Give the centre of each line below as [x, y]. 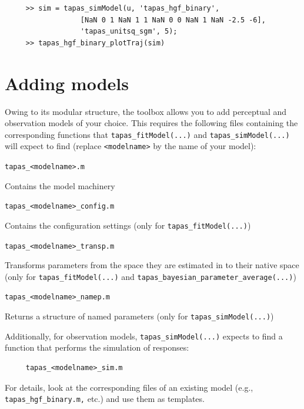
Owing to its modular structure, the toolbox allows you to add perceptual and [146, 111]
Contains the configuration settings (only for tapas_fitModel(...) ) [128, 225]
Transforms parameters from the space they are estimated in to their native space [152, 265]
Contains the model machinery [60, 185]
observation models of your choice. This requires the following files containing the [151, 123]
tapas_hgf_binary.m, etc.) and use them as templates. [105, 399]
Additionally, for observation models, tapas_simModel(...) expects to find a [144, 336]
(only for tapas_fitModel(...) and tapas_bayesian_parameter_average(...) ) [151, 276]
